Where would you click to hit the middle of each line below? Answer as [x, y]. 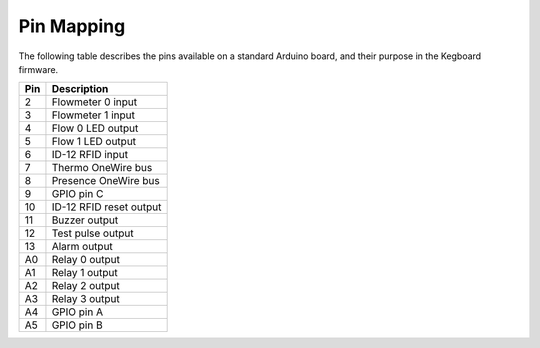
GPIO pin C [77, 194]
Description [80, 89]
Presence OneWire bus [105, 181]
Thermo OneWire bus [102, 168]
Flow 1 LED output [94, 142]
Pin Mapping [72, 26]
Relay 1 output [85, 273]
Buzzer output [85, 220]
